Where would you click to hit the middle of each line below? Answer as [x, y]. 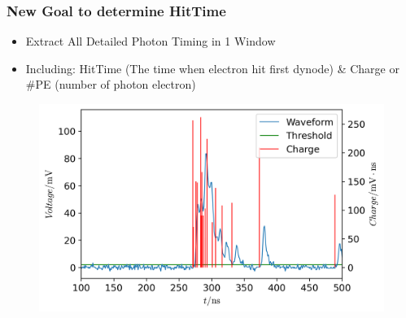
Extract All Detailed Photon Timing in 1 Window [151, 41]
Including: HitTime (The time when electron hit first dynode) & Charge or [212, 68]
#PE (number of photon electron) [111, 84]
